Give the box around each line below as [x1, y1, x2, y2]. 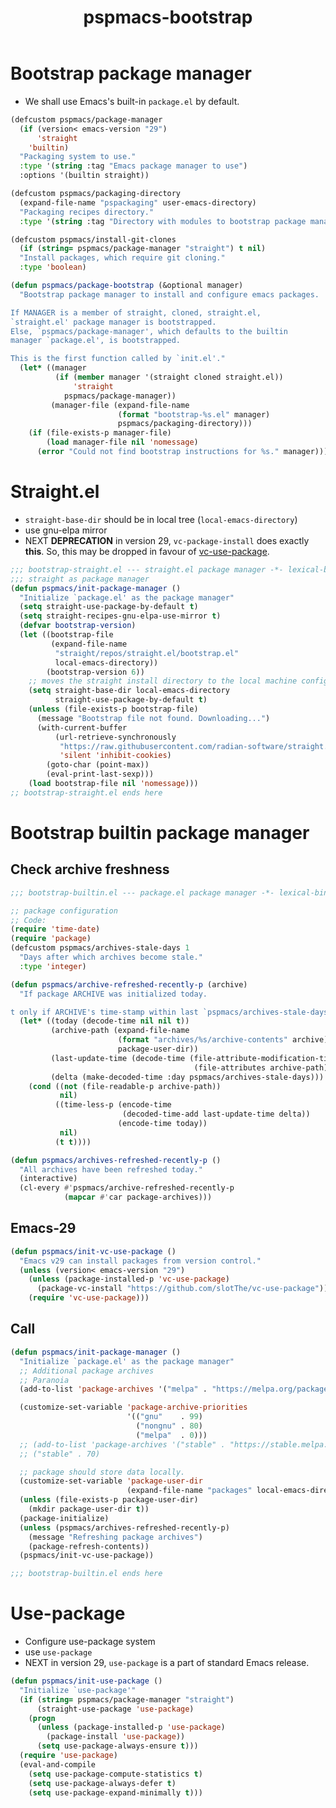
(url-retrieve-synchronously [54, 732, 177, 742]
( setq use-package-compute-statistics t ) [28, 1769, 203, 1779]
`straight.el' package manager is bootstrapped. [10, 317, 217, 327]
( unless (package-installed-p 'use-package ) [36, 1722, 226, 1733]
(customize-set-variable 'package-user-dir [19, 1476, 203, 1486]
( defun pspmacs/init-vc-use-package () [10, 1246, 177, 1256]
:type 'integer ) [19, 961, 87, 971]
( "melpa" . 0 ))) [135, 1430, 208, 1440]
